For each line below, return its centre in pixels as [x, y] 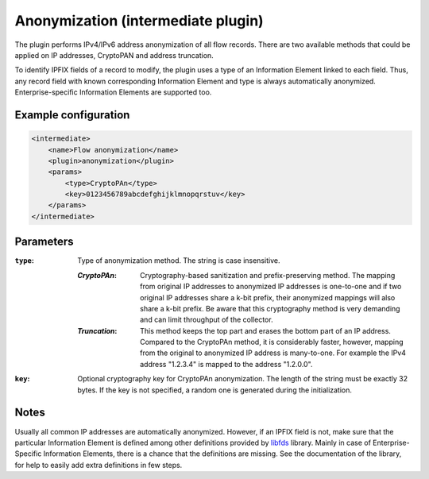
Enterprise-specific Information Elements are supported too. [113, 92]
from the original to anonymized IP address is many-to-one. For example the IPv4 [273, 353]
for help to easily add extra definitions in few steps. [99, 465]
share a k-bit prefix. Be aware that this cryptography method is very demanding [270, 308]
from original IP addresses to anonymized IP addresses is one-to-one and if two [271, 287]
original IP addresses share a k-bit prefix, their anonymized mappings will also [268, 297]
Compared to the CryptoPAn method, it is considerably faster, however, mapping [272, 342]
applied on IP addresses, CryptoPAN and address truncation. [114, 55]
